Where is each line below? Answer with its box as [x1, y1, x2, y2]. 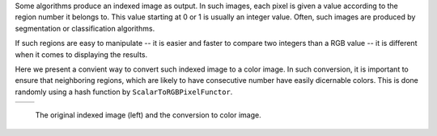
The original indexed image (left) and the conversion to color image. [35, 110, 262, 120]
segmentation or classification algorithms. [15, 23, 155, 33]
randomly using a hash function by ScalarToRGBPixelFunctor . [15, 87, 233, 97]
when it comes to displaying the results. [15, 49, 148, 60]
